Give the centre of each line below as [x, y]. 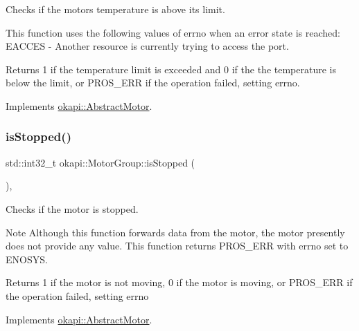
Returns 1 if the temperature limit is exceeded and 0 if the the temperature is [171, 69]
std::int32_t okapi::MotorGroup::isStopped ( [100, 162]
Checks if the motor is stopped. [72, 208]
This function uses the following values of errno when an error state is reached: [173, 32]
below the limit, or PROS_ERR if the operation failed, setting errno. [153, 83]
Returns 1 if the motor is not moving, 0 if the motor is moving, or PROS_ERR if [179, 282]
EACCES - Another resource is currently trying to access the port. [147, 46]
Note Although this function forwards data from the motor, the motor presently [175, 232]
